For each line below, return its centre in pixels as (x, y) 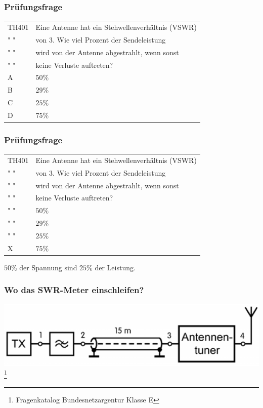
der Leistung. (115, 267)
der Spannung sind (48, 267)
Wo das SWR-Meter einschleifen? (74, 290)
